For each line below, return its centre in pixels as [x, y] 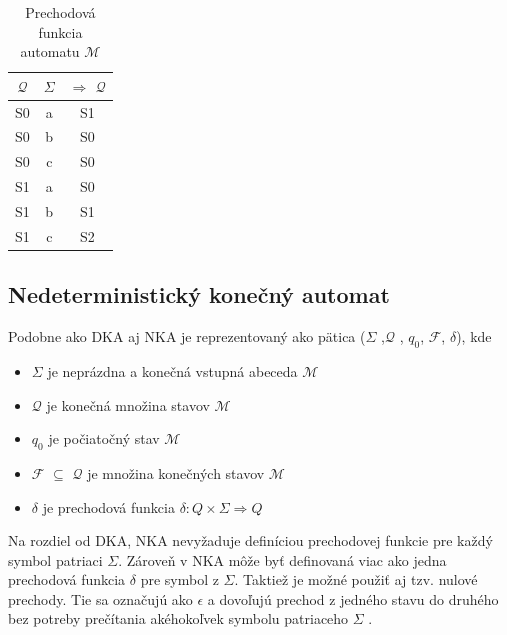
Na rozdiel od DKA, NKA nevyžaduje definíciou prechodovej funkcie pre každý [250, 540]
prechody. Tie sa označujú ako [100, 598]
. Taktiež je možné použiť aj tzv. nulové [356, 579]
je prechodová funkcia [108, 506]
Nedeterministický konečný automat [199, 294]
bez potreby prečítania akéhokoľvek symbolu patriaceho [178, 618]
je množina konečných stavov [176, 472]
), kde [474, 336]
